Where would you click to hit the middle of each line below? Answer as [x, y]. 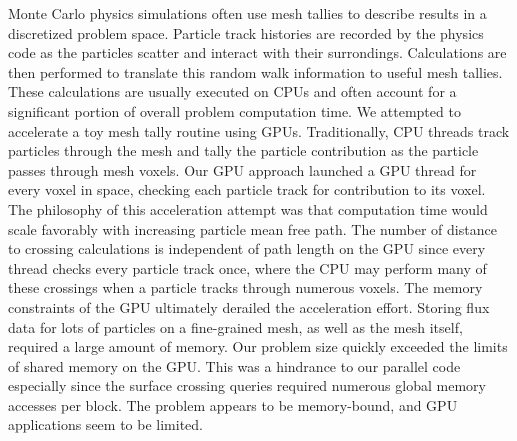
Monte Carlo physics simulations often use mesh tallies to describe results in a [247, 13]
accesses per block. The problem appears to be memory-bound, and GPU [233, 404]
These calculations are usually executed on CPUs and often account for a [232, 91]
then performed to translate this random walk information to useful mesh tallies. [255, 71]
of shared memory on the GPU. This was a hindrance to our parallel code [234, 365]
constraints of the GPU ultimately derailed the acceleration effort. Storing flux [249, 306]
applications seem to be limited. [105, 424]
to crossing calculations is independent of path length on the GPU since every [247, 248]
